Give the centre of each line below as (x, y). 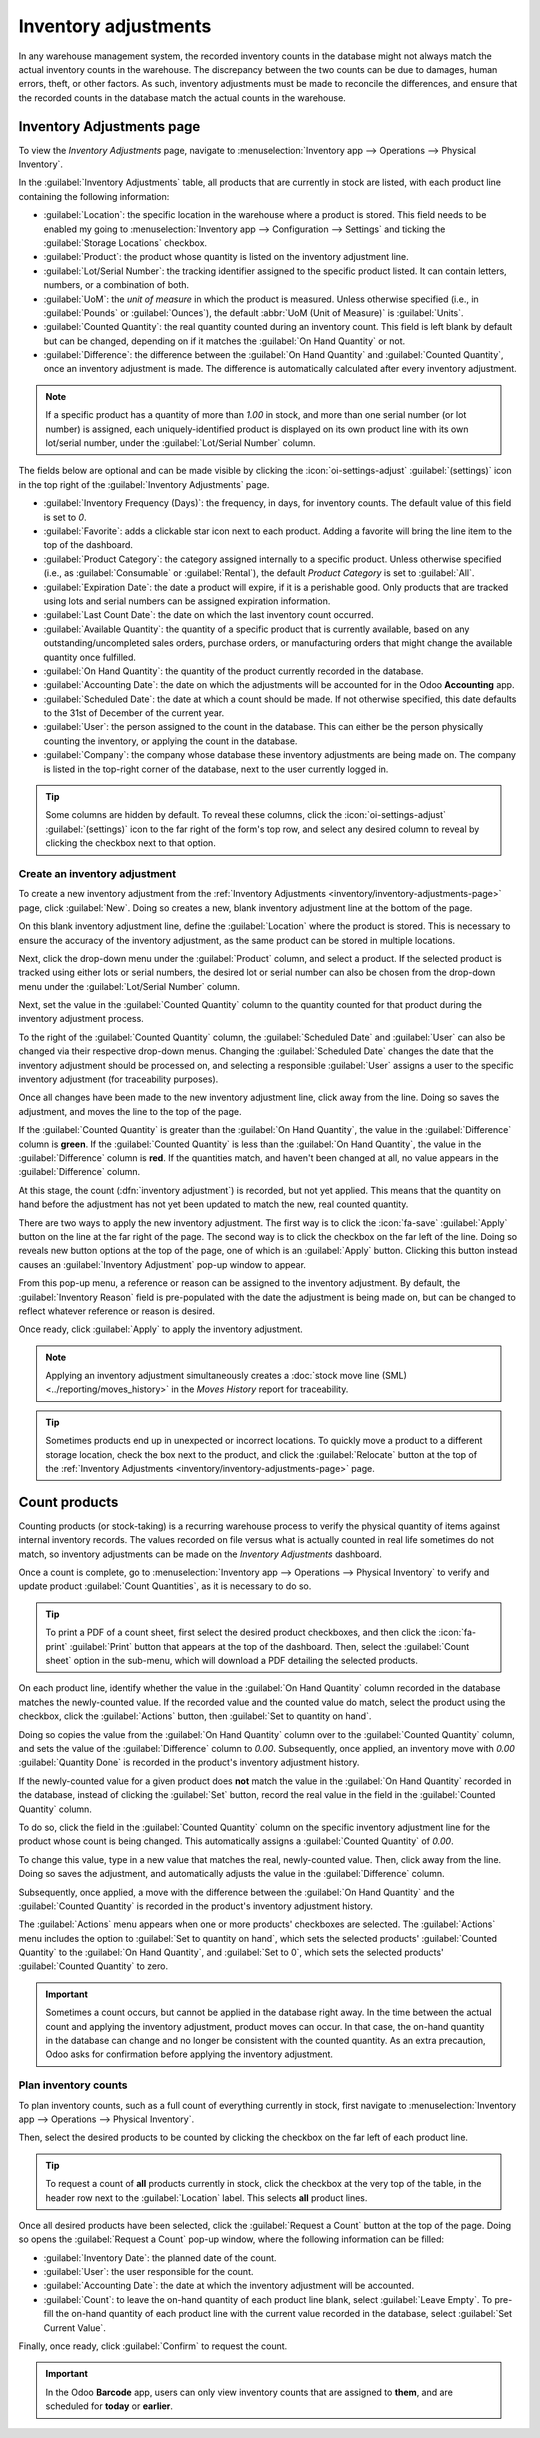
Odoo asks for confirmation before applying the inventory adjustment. (189, 2054)
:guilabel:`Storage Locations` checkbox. (125, 242)
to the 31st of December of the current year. (134, 713)
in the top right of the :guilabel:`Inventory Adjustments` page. (144, 484)
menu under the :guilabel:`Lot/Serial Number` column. (129, 986)
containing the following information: (94, 196)
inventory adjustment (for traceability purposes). (118, 1079)
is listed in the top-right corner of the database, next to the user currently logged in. (216, 769)
